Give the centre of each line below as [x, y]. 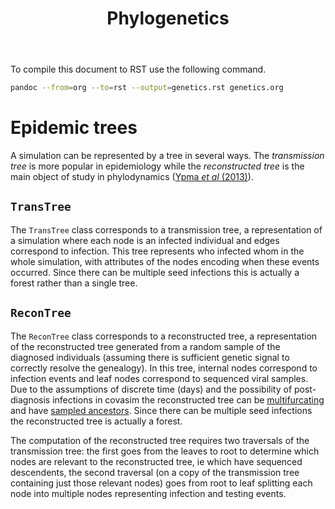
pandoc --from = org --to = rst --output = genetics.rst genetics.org [147, 88]
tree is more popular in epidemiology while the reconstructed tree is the [157, 166]
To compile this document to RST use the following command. [138, 69]
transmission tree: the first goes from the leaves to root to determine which [165, 451]
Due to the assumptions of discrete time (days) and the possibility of [151, 389]
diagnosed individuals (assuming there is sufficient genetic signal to [150, 357]
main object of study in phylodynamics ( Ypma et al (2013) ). [132, 176]
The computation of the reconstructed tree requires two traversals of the [160, 440]
